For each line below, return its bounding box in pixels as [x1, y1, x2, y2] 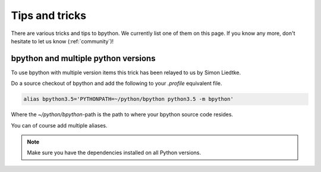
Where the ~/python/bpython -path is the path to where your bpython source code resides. [11, 111, 234, 118]
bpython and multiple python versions [11, 53, 156, 63]
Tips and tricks [11, 9, 86, 22]
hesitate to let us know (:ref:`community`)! [11, 37, 114, 44]
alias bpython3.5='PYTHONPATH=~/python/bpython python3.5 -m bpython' [23, 95, 234, 103]
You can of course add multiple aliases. [11, 122, 108, 129]
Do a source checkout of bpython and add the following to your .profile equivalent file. [11, 80, 222, 87]
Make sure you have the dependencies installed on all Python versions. [27, 149, 202, 157]
